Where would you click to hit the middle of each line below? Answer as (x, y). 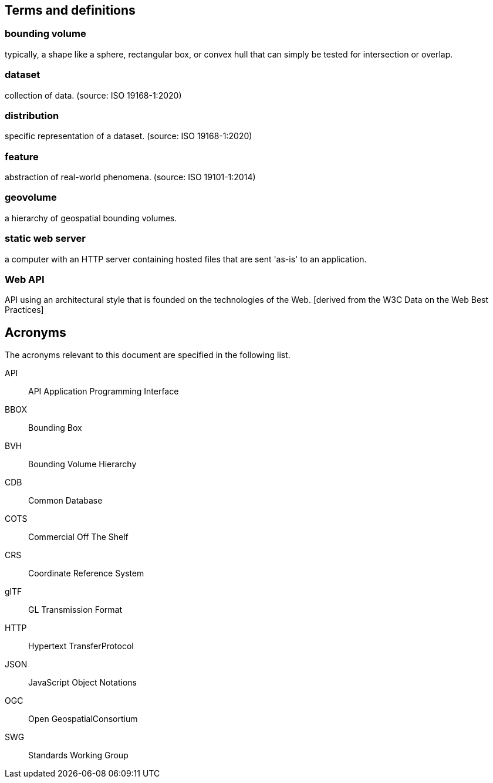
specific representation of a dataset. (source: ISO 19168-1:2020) (129, 136)
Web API (25, 279)
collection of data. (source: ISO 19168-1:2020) (93, 95)
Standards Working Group (78, 755)
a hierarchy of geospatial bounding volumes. (91, 218)
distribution (32, 115)
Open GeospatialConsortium (83, 719)
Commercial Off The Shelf (78, 537)
